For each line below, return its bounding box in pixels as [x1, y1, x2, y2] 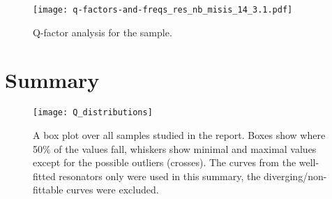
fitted [33, 168, 56, 183]
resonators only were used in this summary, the [59, 168, 261, 183]
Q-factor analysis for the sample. [33, 24, 172, 39]
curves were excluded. [66, 182, 159, 197]
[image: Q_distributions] [33, 108, 153, 118]
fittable [33, 182, 63, 197]
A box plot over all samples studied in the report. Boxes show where [33, 128, 326, 142]
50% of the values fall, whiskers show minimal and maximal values [33, 141, 317, 156]
